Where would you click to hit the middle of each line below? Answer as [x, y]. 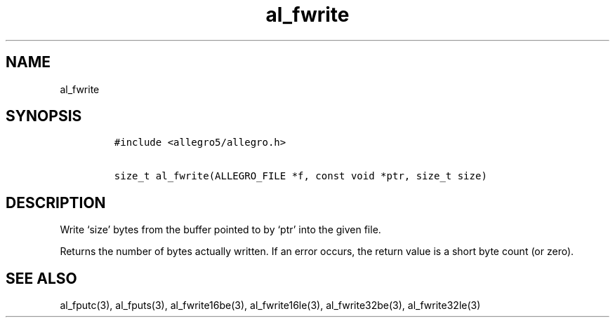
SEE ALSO [41, 278]
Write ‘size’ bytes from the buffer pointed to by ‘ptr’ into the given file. [220, 230]
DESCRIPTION [56, 202]
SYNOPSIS [44, 116]
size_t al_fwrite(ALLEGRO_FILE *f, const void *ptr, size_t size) [300, 176]
